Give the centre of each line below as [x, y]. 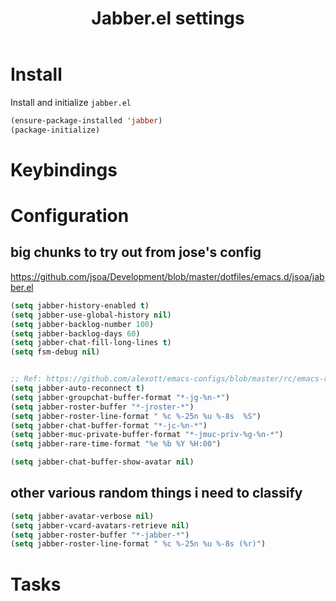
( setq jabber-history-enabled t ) [80, 305]
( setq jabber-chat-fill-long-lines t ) [91, 343]
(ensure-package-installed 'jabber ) [86, 120]
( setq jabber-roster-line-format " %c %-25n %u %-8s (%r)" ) [138, 544]
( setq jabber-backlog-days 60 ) [75, 333]
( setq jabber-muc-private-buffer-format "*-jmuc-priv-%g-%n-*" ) [147, 435]
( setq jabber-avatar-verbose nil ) [82, 516]
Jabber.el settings [168, 18]
